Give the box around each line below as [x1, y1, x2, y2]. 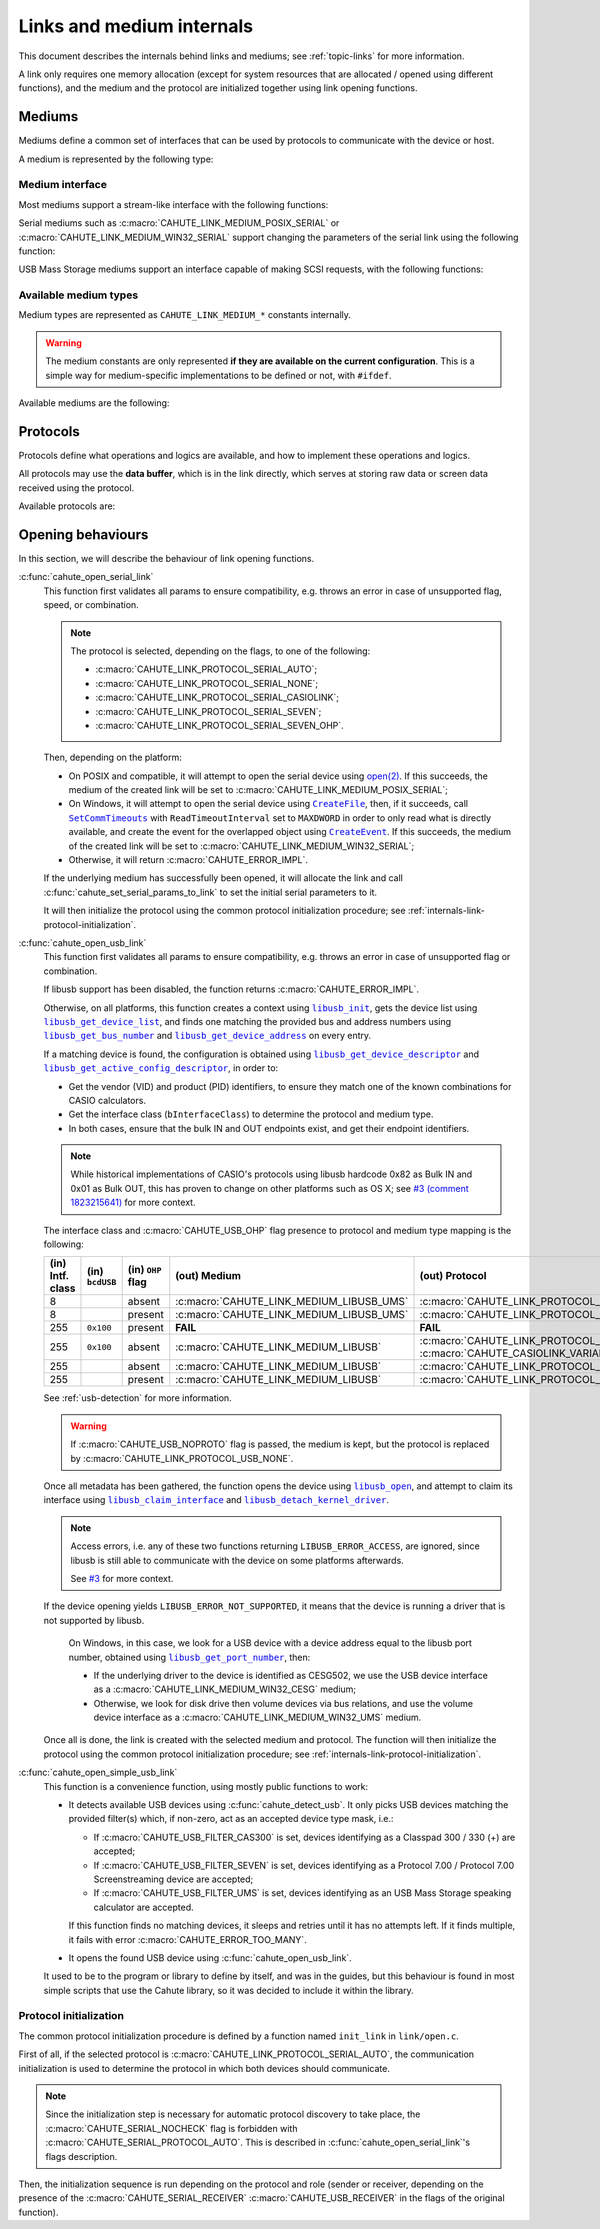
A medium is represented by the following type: [18, 153, 214, 165]
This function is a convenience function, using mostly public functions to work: [43, 1780, 369, 1792]
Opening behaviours [18, 526, 149, 543]
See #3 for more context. [70, 1572, 174, 1584]
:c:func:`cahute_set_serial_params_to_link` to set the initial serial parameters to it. [43, 886, 378, 898]
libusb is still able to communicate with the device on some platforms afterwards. [70, 1554, 404, 1566]
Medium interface [18, 178, 107, 192]
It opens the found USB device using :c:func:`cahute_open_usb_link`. [68, 1951, 352, 1964]
